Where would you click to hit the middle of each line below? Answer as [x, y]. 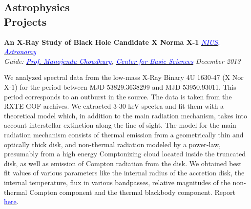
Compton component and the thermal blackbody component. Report [133, 192]
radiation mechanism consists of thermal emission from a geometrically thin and [124, 134]
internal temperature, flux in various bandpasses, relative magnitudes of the [117, 182]
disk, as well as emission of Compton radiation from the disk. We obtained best [123, 163]
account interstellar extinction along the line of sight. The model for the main [120, 125]
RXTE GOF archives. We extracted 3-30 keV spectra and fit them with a [114, 106]
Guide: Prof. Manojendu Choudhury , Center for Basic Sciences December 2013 [122, 61]
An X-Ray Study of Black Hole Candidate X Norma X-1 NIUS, [112, 42]
